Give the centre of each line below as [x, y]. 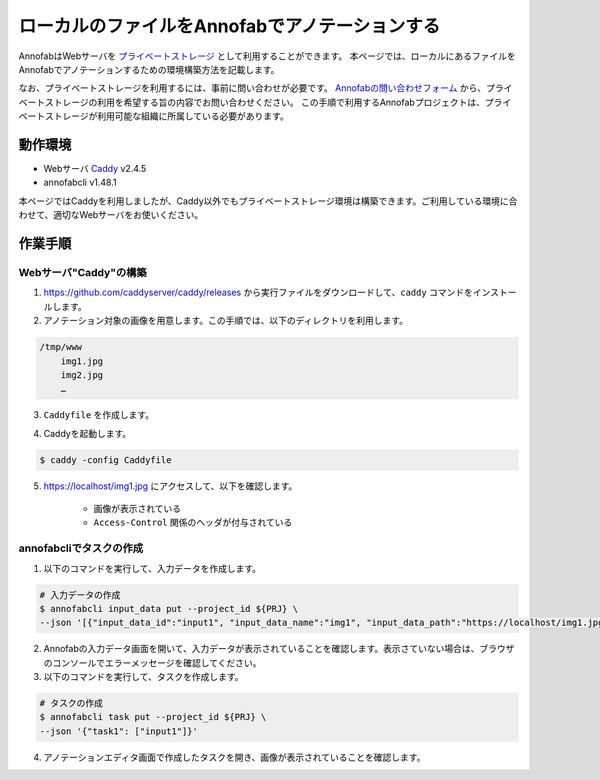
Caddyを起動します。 [87, 433]
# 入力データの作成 [80, 594]
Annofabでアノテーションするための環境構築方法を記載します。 [149, 69]
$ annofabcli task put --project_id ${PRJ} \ [153, 717]
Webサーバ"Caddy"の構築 [82, 272]
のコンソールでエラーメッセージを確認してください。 [152, 662]
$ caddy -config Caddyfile [105, 459]
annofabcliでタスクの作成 [81, 548]
